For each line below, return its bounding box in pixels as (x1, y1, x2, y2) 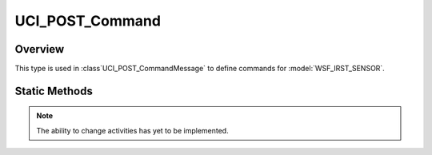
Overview (14, 42, 65, 56)
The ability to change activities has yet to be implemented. (36, 125, 229, 135)
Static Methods (14, 84, 94, 97)
